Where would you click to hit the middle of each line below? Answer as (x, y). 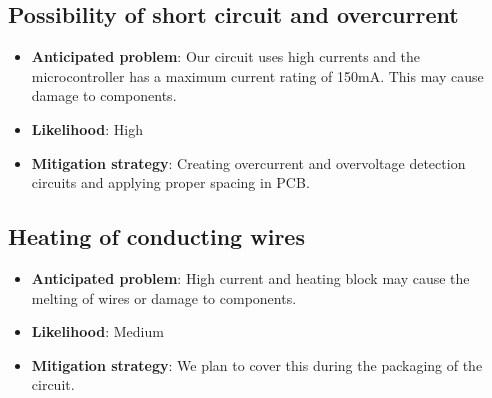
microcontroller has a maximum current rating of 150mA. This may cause (257, 75)
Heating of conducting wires (156, 236)
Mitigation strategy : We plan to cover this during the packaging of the (257, 364)
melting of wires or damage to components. (164, 297)
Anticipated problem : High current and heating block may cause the (250, 277)
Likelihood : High (87, 128)
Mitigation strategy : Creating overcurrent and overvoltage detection (248, 162)
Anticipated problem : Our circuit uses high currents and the (226, 56)
